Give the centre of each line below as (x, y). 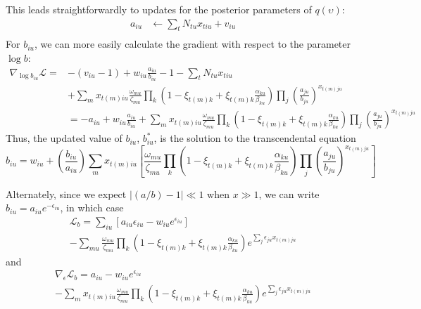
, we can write (289, 193)
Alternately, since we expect (66, 193)
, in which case (92, 208)
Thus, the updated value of (64, 138)
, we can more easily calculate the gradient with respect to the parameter (192, 44)
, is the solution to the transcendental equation (255, 138)
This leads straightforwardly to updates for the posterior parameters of (159, 9)
